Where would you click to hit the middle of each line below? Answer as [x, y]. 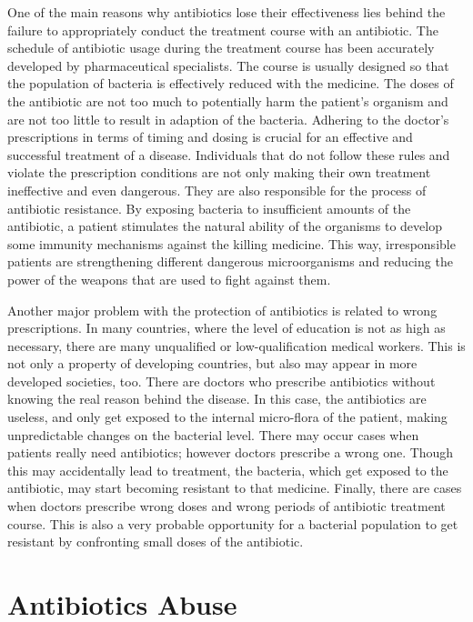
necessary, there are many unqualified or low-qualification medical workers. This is [236, 345]
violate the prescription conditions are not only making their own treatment [219, 172]
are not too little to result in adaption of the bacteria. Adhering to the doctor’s [228, 119]
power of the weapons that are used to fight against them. [169, 279]
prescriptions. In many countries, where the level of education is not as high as [226, 328]
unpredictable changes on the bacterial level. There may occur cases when [213, 434]
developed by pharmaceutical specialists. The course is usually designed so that [228, 65]
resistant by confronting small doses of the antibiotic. [156, 542]
